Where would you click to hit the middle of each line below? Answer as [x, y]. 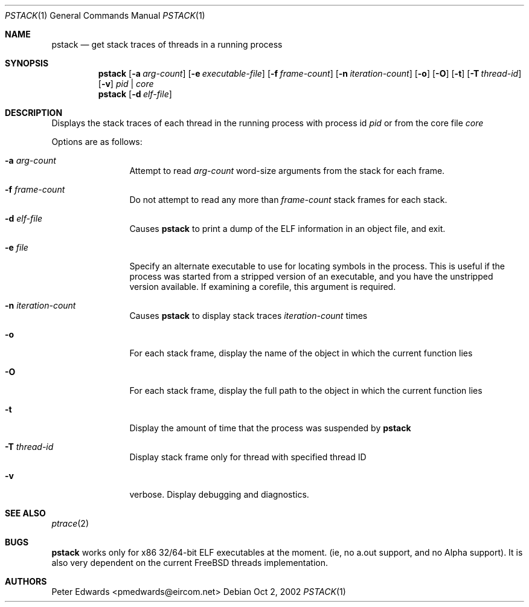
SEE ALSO [25, 513]
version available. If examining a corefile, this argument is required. [263, 287]
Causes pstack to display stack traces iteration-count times [248, 316]
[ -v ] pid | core [126, 84]
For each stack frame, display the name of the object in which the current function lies [301, 353]
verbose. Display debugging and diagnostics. [219, 494]
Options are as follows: [97, 142]
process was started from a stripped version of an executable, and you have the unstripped [311, 276]
